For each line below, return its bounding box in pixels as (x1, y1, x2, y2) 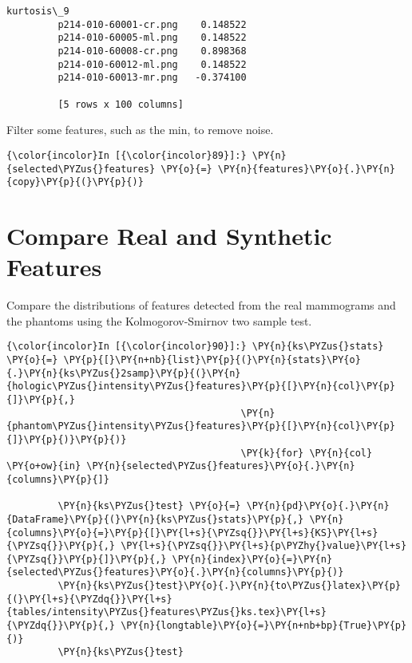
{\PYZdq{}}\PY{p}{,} (6, 620, 116, 632)
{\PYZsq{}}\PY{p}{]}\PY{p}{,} (6, 553, 167, 565)
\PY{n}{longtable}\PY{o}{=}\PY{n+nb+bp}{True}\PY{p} (121, 620, 407, 632)
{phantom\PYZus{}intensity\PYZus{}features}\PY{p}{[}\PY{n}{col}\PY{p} (6, 420, 395, 432)
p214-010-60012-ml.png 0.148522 (57, 58, 247, 70)
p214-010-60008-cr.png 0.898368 (57, 45, 247, 57)
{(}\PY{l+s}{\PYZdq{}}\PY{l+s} (6, 593, 172, 605)
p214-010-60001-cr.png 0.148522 (57, 18, 247, 30)
